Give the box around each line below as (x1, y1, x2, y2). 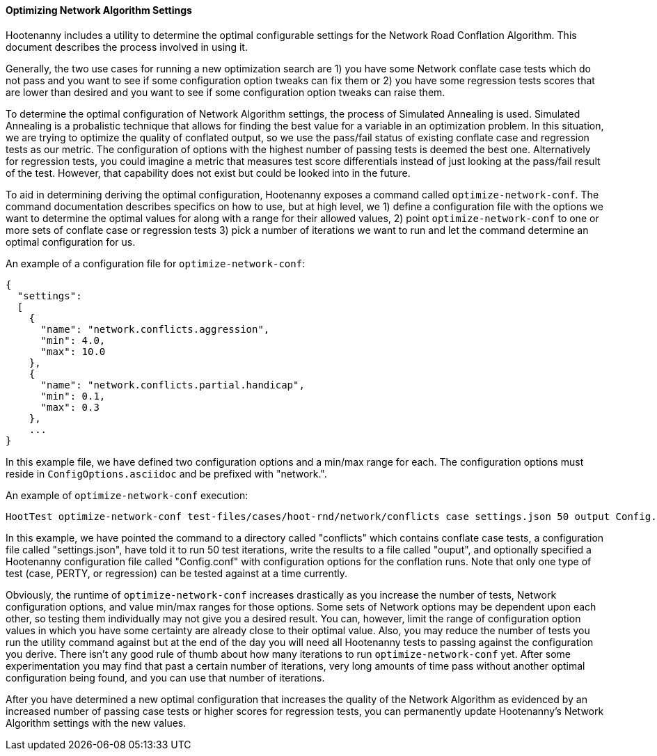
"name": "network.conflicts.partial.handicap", (40, 379, 305, 391)
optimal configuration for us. (6, 235, 136, 248)
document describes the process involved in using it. (6, 40, 248, 53)
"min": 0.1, (40, 390, 106, 402)
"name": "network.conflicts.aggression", (40, 323, 270, 335)
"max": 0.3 (40, 401, 100, 413)
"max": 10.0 (40, 345, 106, 357)
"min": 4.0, (40, 334, 106, 346)
